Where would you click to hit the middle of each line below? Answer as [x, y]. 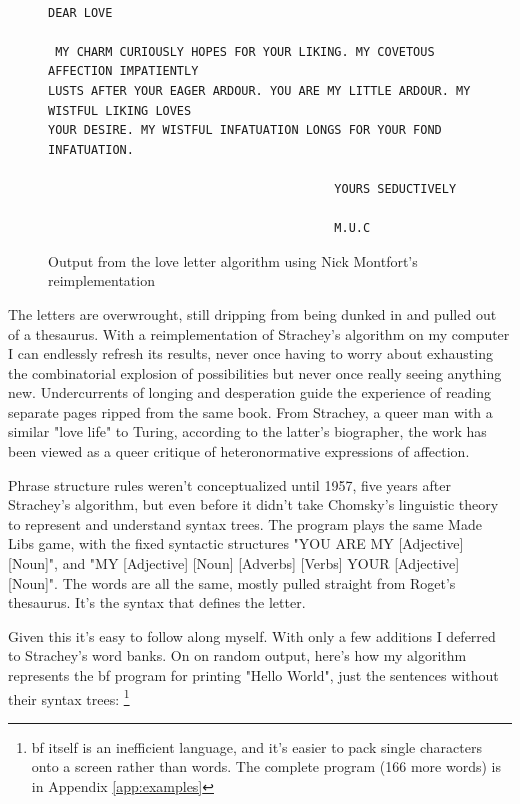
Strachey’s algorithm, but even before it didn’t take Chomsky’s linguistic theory [253, 504]
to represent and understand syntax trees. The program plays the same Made [245, 523]
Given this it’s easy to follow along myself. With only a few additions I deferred [252, 635]
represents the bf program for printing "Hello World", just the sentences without [253, 675]
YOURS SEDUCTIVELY [395, 188]
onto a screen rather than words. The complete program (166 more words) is [266, 766]
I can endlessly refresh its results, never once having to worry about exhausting [250, 353]
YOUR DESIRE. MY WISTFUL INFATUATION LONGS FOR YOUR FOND [245, 130]
